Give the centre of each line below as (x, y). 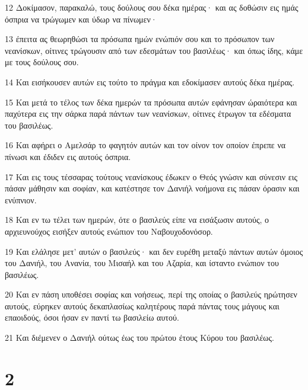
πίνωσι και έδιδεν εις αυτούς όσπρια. (68, 156)
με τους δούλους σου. (42, 62)
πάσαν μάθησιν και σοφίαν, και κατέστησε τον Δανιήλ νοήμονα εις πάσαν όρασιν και (152, 188)
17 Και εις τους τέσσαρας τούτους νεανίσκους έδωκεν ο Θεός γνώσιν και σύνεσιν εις (151, 176)
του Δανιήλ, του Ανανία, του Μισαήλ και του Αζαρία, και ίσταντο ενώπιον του (142, 263)
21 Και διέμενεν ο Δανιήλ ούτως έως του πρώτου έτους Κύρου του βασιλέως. (140, 338)
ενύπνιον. (21, 199)
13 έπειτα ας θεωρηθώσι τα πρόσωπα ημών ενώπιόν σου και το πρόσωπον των (140, 39)
